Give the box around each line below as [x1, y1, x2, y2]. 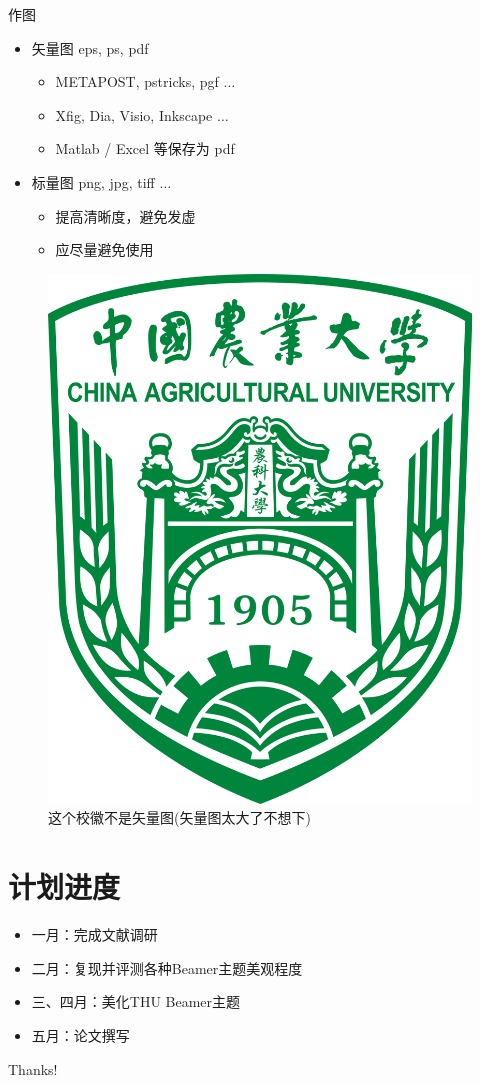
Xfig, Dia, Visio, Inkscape [55, 104, 213, 125]
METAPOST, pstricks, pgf [55, 71, 219, 92]
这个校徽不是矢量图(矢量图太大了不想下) [48, 807, 311, 828]
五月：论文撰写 [31, 1024, 130, 1045]
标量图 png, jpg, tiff [31, 171, 155, 192]
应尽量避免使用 [55, 239, 154, 260]
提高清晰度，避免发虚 [55, 205, 196, 226]
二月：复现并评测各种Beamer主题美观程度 [31, 957, 303, 978]
